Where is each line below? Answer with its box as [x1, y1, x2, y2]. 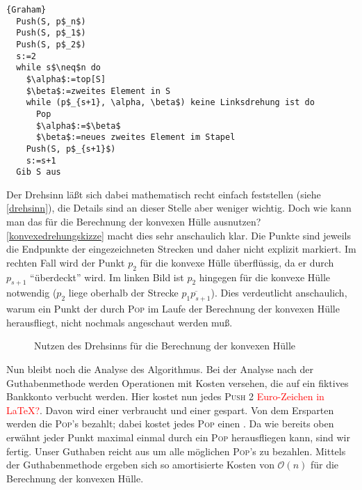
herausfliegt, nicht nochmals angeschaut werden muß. [6, 315, 233, 329]
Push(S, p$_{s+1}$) [26, 143, 116, 154]
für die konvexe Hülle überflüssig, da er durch [140, 255, 334, 269]
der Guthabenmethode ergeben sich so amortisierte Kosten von [6, 457, 274, 472]
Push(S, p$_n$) [16, 16, 86, 26]
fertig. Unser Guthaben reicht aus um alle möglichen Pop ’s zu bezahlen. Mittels [6, 443, 346, 458]
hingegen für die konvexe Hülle [199, 269, 331, 284]
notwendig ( [6, 285, 57, 300]
